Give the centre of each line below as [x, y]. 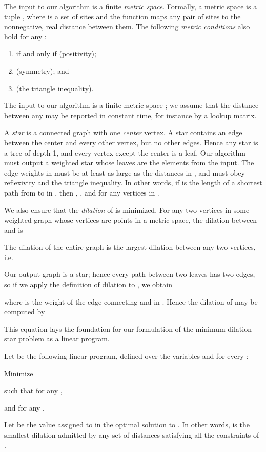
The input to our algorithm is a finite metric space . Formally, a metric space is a [131, 6]
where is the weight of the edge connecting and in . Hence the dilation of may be [131, 301]
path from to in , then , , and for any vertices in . [82, 192]
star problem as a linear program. [57, 339]
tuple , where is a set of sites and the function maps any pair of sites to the [122, 16]
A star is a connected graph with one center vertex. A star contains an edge [123, 132]
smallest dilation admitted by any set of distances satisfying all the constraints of [132, 435]
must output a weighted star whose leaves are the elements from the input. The [129, 163]
